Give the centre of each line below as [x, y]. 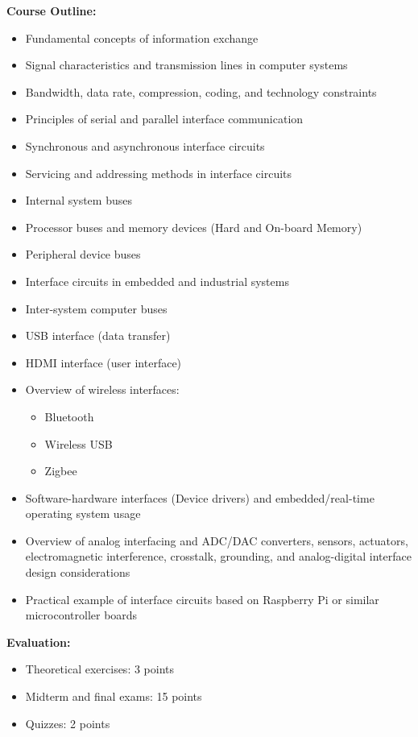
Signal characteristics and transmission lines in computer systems [186, 65]
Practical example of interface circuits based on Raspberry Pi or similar [202, 599]
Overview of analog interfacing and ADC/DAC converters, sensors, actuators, [217, 540]
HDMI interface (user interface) [103, 362]
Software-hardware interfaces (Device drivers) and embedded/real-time [200, 497]
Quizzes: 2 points [68, 723]
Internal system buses [79, 200]
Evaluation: [39, 642]
